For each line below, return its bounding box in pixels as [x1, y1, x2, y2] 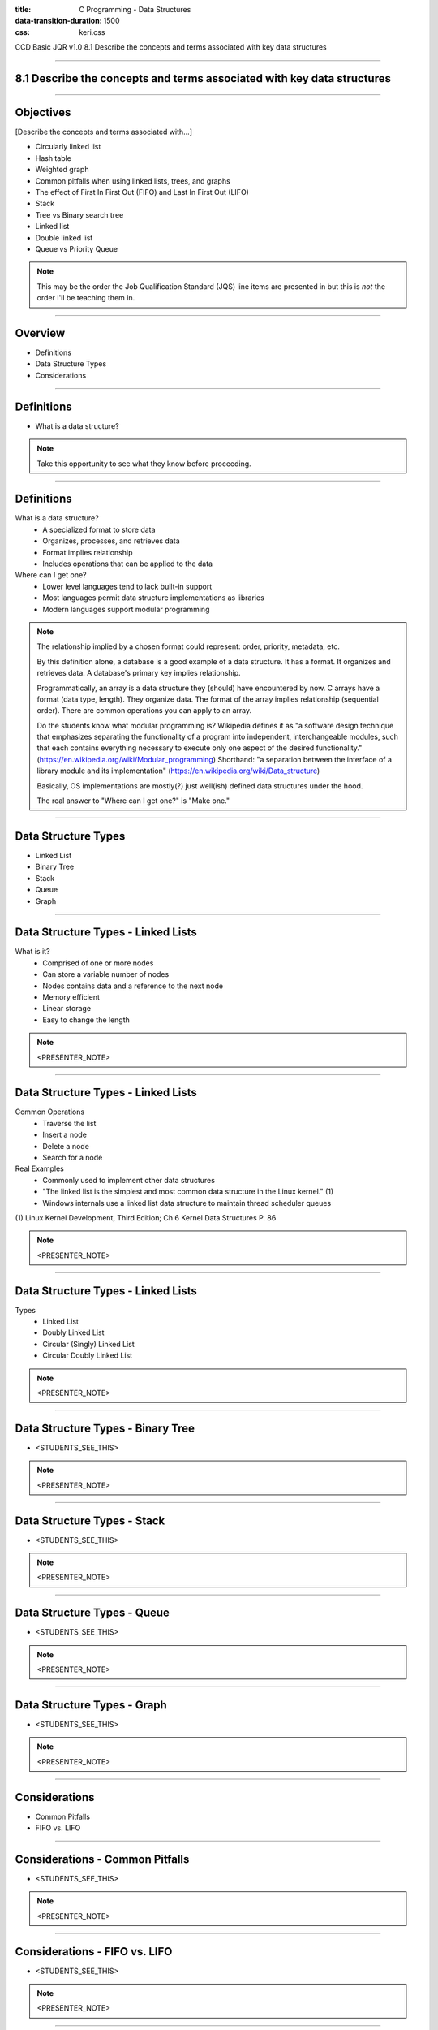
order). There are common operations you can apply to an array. [36, 706, 251, 715]
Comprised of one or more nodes [42, 958, 154, 968]
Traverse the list [42, 1118, 97, 1128]
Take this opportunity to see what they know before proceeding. [36, 459, 251, 469]
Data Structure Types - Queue [15, 1606, 170, 1620]
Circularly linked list [35, 142, 101, 152]
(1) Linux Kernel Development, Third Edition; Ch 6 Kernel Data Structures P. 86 [15, 1212, 277, 1222]
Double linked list [35, 232, 93, 243]
